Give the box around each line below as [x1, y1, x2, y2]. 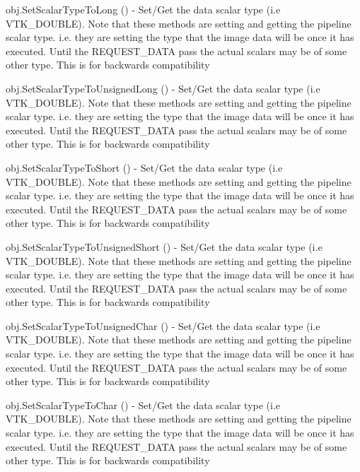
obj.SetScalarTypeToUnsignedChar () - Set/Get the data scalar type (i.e [6, 318, 320, 333]
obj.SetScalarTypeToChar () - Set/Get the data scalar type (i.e [6, 397, 281, 412]
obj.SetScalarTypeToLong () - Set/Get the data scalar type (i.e [6, 2, 281, 16]
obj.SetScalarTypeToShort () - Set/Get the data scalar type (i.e [6, 160, 283, 175]
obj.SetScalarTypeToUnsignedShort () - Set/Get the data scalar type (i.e [6, 239, 323, 254]
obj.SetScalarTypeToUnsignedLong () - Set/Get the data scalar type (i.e [6, 81, 320, 95]
